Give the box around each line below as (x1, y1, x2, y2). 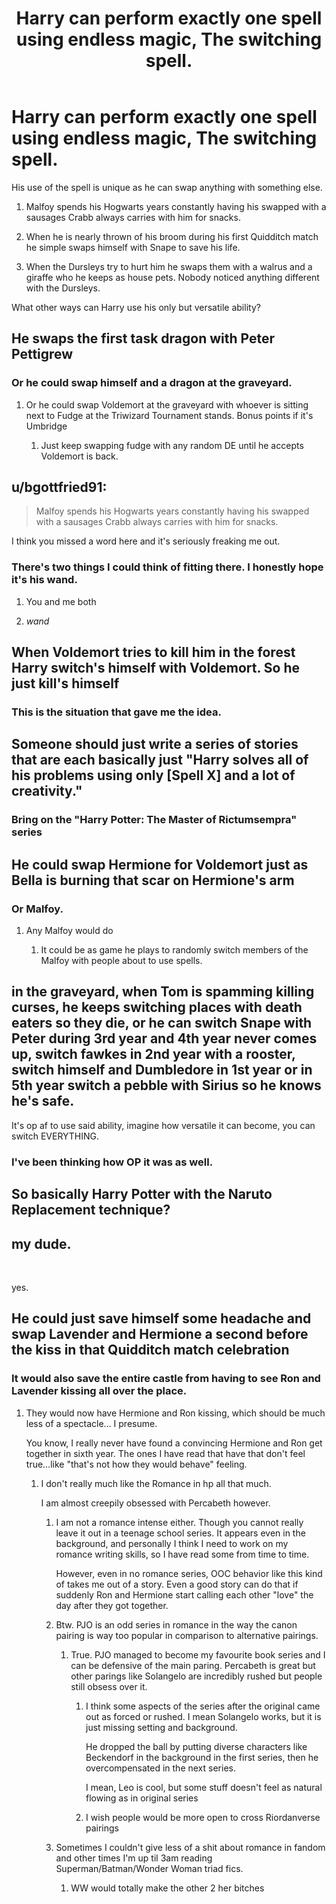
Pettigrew (11, 346, 74, 363)
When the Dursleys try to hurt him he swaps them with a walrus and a (25, 260, 313, 272)
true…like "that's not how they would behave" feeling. (25, 1458, 248, 1470)
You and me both (25, 595, 97, 607)
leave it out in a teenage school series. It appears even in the (55, 1527, 306, 1539)
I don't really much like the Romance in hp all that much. (40, 1477, 272, 1489)
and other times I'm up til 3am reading (55, 1852, 213, 1864)
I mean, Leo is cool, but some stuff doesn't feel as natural (85, 1781, 323, 1793)
